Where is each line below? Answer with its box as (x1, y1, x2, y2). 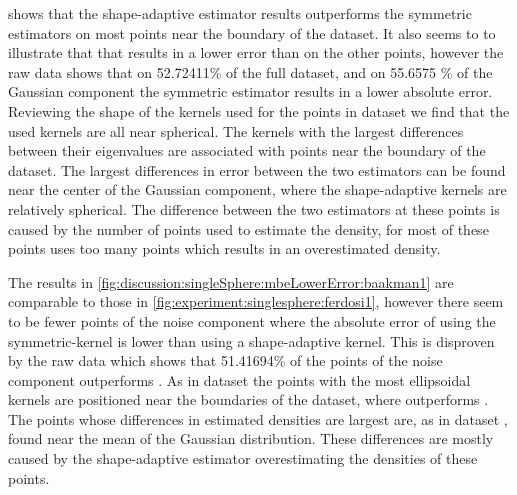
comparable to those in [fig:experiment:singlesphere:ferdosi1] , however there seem (8, 291, 504, 312)
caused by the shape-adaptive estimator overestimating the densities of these (8, 448, 478, 469)
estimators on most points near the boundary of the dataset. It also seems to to (8, 22, 496, 43)
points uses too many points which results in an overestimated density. (8, 238, 441, 259)
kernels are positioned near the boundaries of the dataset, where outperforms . (8, 389, 489, 410)
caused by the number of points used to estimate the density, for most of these (8, 218, 489, 239)
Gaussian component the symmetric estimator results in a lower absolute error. (8, 81, 493, 102)
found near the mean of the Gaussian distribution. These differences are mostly (8, 428, 494, 449)
